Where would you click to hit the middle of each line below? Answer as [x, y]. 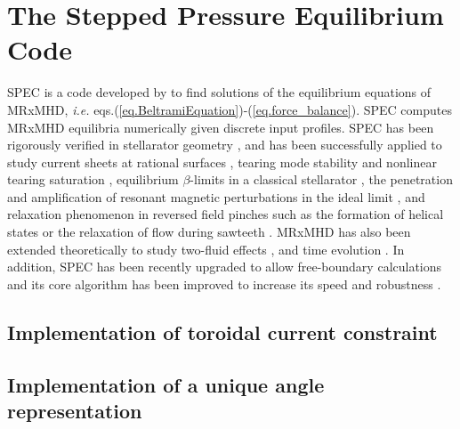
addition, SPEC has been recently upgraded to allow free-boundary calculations [225, 267]
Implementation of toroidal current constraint [222, 332]
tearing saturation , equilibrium [93, 179]
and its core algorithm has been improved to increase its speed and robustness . [224, 283]
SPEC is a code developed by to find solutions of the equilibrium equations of [219, 92]
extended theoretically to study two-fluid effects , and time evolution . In [206, 249]
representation [75, 410]
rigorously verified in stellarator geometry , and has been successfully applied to [225, 145]
